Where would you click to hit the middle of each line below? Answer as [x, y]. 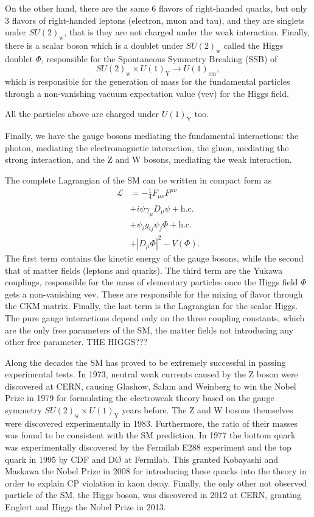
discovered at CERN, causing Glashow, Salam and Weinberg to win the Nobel [151, 386]
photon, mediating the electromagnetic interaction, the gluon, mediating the [147, 147]
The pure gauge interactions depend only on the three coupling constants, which [155, 317]
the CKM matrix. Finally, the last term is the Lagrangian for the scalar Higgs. [152, 306]
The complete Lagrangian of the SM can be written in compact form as [138, 180]
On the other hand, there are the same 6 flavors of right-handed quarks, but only [156, 8]
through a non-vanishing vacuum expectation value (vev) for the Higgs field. [147, 93]
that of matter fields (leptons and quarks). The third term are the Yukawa [144, 270]
